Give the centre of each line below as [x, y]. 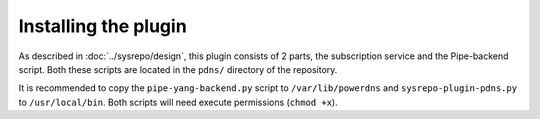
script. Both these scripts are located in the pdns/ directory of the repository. [178, 69]
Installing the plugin [102, 26]
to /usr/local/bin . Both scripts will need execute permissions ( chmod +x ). [178, 102]
